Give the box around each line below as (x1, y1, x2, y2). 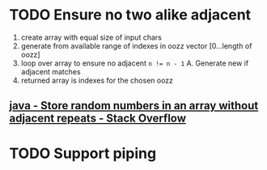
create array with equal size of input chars (20, 32, 163, 42)
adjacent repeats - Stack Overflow (9, 112, 187, 125)
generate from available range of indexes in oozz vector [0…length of (20, 40, 252, 50)
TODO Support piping (9, 144, 157, 163)
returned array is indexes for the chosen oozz (20, 75, 173, 85)
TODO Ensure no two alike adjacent (9, 6, 252, 24)
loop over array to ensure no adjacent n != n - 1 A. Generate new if (20, 58, 249, 68)
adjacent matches (20, 66, 81, 76)
